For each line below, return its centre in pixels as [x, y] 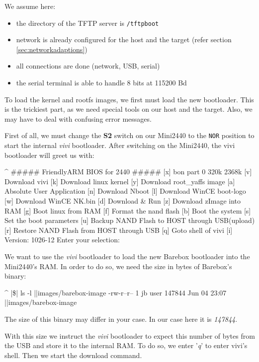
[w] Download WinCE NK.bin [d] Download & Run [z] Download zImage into [123, 201]
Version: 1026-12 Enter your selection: [62, 240]
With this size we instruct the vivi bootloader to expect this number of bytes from [130, 335]
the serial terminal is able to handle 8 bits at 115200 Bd [101, 83]
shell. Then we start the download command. [73, 355]
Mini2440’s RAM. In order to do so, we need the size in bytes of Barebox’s [118, 266]
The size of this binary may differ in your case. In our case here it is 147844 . [121, 319]
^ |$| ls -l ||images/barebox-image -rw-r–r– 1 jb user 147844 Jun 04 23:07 [116, 292]
